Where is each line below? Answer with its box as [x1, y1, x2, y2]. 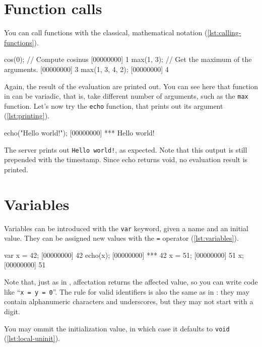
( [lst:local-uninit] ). [4, 333, 60, 343]
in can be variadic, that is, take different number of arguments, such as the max [4, 91, 248, 101]
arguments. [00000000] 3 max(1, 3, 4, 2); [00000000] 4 [4, 63, 169, 74]
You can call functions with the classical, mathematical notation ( [4, 27, 208, 38]
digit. [4, 306, 20, 316]
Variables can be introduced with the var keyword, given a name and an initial [4, 223, 248, 233]
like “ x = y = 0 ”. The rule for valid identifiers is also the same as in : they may [4, 286, 249, 297]
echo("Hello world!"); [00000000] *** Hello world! [4, 127, 155, 137]
